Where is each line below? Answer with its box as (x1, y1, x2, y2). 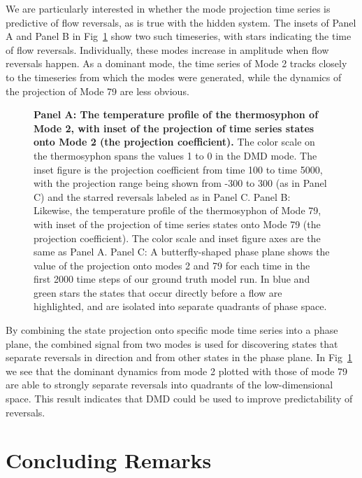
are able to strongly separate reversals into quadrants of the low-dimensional (6, 377, 333, 392)
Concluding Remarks (6, 446, 212, 475)
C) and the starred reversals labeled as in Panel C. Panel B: (34, 189, 291, 204)
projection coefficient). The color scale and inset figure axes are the (34, 230, 321, 245)
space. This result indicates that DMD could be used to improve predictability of (6, 391, 353, 406)
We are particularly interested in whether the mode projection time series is (6, 1, 331, 15)
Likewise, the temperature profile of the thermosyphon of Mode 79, (34, 203, 321, 218)
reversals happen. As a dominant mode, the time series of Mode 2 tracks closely (6, 56, 347, 71)
